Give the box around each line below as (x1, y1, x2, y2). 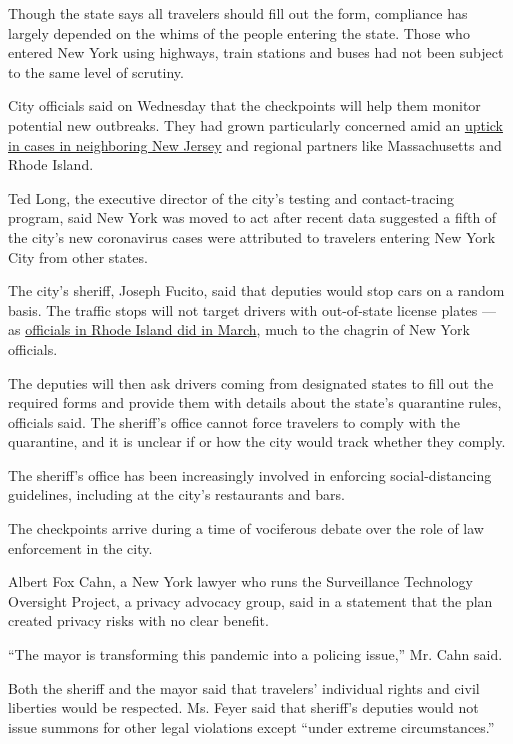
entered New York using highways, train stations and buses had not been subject (8, 42, 504, 63)
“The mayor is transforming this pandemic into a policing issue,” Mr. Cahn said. (8, 644, 503, 665)
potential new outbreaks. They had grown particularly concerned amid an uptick (8, 114, 503, 135)
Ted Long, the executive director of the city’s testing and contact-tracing (8, 187, 455, 208)
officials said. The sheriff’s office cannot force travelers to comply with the (8, 411, 460, 432)
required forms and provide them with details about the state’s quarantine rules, (8, 392, 502, 413)
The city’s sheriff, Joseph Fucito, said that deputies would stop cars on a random (8, 280, 505, 301)
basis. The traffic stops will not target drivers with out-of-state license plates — (8, 299, 496, 320)
